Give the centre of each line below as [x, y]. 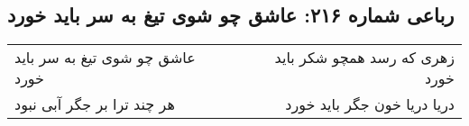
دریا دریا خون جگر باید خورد [370, 104]
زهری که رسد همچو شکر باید [364, 58]
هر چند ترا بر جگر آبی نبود [95, 104]
